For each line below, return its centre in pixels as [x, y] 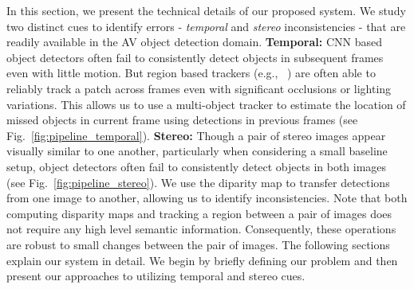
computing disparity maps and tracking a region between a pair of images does [199, 213]
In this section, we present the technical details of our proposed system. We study [206, 10]
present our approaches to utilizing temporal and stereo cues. [156, 276]
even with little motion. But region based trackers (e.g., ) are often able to [191, 73]
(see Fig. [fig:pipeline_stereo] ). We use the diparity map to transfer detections [198, 182]
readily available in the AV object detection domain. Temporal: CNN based [194, 42]
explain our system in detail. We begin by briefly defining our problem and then [202, 260]
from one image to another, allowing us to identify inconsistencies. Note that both [207, 198]
